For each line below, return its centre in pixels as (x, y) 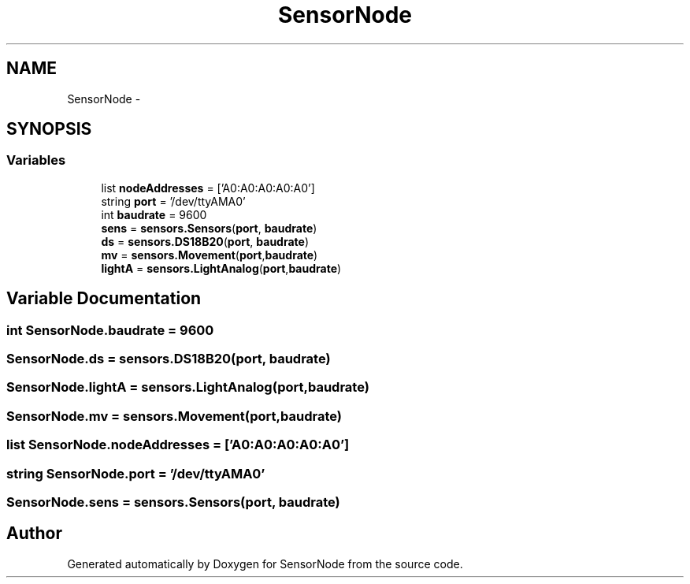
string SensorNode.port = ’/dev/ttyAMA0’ (136, 473)
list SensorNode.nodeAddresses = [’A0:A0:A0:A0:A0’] (178, 445)
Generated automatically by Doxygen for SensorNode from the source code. (265, 564)
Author (34, 534)
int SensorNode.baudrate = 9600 (110, 330)
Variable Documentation (104, 299)
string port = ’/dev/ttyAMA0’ (173, 201)
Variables (36, 160)
